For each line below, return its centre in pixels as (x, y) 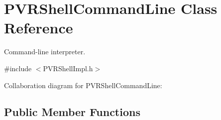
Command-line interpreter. (45, 52)
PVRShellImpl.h (68, 68)
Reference (39, 28)
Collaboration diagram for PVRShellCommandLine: (83, 85)
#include (18, 68)
